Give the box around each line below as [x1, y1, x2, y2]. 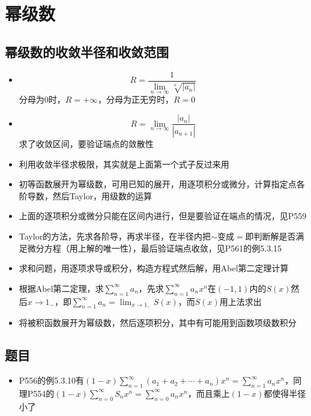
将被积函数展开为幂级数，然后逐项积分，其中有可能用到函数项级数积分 [19, 316, 297, 329]
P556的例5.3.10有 [19, 374, 85, 387]
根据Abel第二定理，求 [19, 282, 104, 294]
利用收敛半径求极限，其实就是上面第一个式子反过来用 [19, 157, 229, 170]
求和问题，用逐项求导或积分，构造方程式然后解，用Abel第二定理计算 [19, 262, 289, 274]
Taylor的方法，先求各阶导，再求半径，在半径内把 [19, 229, 211, 242]
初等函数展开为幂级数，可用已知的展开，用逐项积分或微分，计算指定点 [19, 178, 297, 190]
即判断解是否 [245, 229, 296, 242]
